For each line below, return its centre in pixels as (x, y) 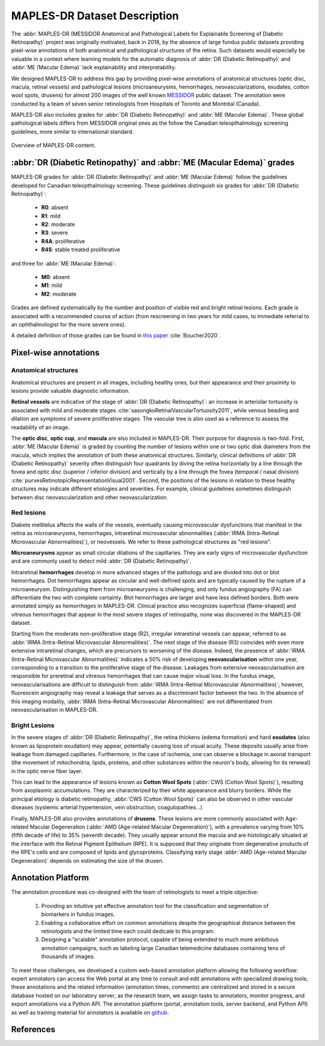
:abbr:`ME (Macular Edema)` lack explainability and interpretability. (94, 67)
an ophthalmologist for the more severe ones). (69, 324)
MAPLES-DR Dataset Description (95, 16)
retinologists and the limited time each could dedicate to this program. (128, 932)
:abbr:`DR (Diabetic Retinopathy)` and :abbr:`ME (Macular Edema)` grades (153, 163)
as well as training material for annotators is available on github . (90, 1012)
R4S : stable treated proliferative (81, 249)
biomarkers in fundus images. (78, 914)
